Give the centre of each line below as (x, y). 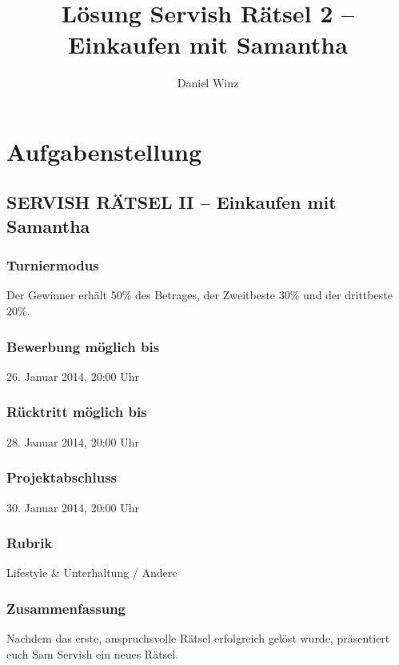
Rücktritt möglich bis (77, 412)
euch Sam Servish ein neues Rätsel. (93, 653)
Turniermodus (53, 265)
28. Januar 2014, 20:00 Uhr (73, 441)
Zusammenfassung (66, 608)
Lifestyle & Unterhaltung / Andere (92, 573)
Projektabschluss (62, 477)
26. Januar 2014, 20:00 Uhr (73, 376)
